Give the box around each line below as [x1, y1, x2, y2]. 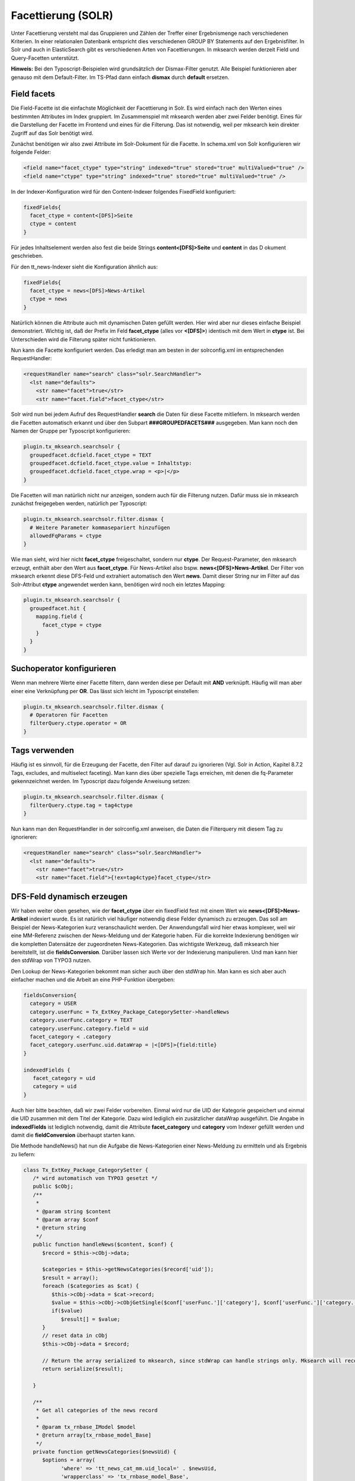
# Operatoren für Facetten [30, 711, 108, 719]
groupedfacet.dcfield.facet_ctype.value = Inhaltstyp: [30, 460, 192, 467]
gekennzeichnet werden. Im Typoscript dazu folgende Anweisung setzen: [11, 778, 191, 785]
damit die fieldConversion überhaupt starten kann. [11, 1131, 135, 1139]
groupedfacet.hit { [30, 605, 86, 611]
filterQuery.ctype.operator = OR [30, 720, 127, 727]
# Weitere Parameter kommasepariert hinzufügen [30, 524, 170, 531]
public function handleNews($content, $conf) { [33, 1241, 174, 1248]
